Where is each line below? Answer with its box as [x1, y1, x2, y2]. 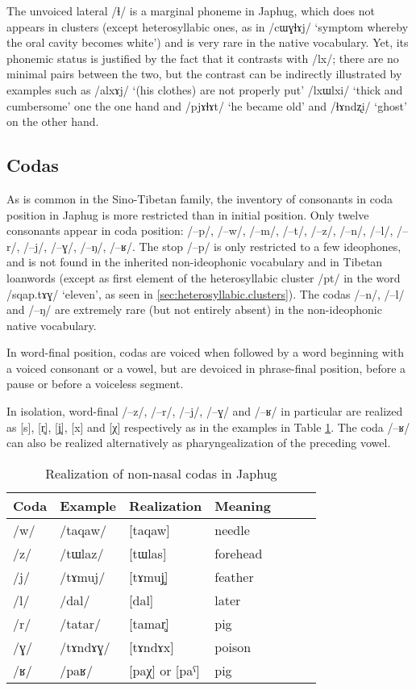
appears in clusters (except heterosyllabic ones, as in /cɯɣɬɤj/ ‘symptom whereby [6, 18, 409, 35]
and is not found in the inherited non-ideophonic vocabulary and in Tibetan [6, 253, 383, 270]
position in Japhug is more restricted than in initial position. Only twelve [6, 206, 369, 223]
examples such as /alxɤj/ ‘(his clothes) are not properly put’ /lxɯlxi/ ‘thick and [6, 81, 403, 98]
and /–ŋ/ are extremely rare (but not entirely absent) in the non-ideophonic [6, 301, 382, 318]
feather [214, 567, 254, 586]
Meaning [214, 496, 271, 515]
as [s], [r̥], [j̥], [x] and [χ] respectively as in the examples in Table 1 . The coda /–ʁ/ [6, 418, 410, 435]
